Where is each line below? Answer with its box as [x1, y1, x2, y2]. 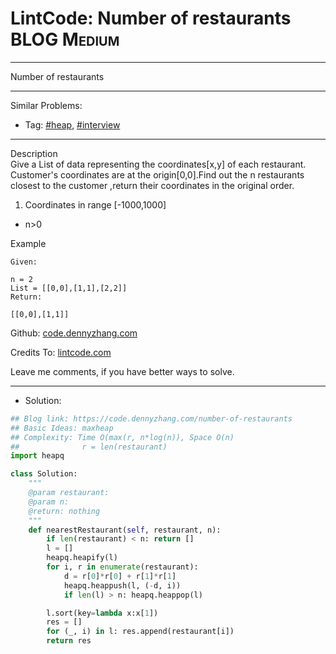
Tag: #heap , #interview [24, 118, 121, 131]
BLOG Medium [10, 28, 120, 51]
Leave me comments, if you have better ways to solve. [10, 365, 235, 377]
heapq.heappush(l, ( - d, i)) [63, 580, 182, 591]
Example [10, 237, 47, 249]
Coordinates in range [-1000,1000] [24, 198, 167, 211]
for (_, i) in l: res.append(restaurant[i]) [46, 627, 235, 637]
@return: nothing [28, 506, 101, 516]
